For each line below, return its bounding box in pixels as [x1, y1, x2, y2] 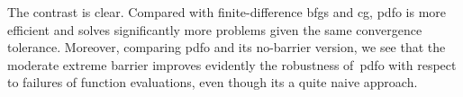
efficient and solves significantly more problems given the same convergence [7, 20, 422, 39]
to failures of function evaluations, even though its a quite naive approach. [7, 73, 418, 92]
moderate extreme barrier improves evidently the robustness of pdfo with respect [7, 55, 457, 74]
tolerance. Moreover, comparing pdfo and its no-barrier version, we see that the [7, 38, 446, 57]
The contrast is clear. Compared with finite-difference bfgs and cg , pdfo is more [7, 3, 447, 21]
